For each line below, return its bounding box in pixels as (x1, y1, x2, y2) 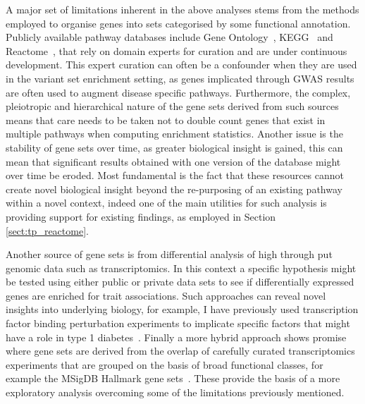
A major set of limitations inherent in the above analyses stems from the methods (6, 2, 359, 16)
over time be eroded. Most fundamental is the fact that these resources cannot (6, 168, 345, 183)
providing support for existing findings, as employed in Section (6, 209, 276, 224)
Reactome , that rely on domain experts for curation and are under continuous (6, 43, 347, 58)
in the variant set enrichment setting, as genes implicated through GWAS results (6, 71, 354, 85)
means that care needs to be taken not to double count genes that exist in (6, 112, 326, 127)
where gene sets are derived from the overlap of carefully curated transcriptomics (6, 343, 355, 358)
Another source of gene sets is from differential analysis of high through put (6, 247, 333, 262)
